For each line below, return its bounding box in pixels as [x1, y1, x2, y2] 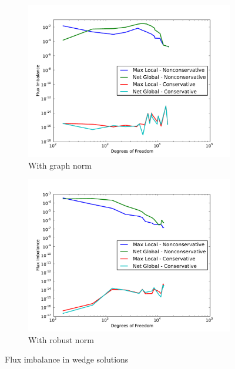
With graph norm [28, 159, 92, 171]
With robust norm [28, 333, 94, 345]
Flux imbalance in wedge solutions [5, 353, 129, 365]
